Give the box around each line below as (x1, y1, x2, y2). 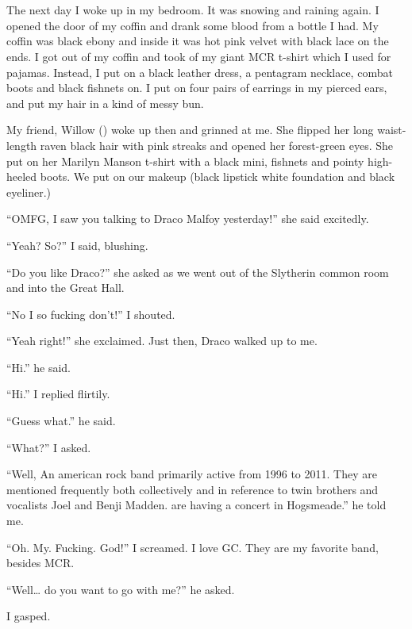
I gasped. (6, 608, 51, 624)
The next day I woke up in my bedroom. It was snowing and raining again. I (6, 2, 379, 18)
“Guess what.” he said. (6, 412, 116, 429)
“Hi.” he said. (6, 359, 71, 375)
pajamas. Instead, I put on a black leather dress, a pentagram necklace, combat (6, 63, 393, 80)
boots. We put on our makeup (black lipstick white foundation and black (40, 168, 395, 185)
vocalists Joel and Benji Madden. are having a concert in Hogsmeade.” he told (6, 497, 387, 513)
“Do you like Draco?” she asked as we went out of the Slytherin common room (6, 263, 389, 280)
